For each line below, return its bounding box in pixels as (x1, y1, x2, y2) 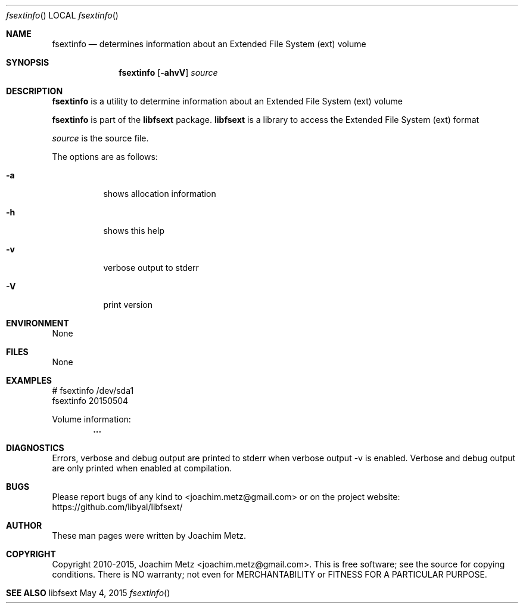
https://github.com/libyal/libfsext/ (52, 502, 183, 512)
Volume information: (52, 414, 131, 424)
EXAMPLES (6, 375, 52, 385)
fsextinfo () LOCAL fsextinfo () (6, 10, 119, 20)
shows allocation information (103, 189, 216, 199)
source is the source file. (52, 133, 149, 143)
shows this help (103, 226, 164, 236)
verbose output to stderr (103, 263, 199, 273)
